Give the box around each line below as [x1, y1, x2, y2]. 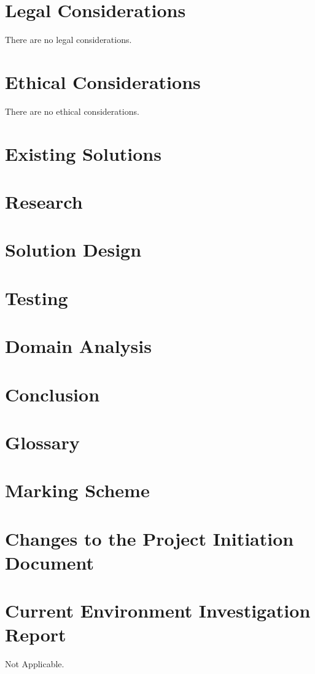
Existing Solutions [5, 141, 161, 166]
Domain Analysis [5, 333, 152, 358]
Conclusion [5, 381, 100, 406]
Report [5, 622, 66, 647]
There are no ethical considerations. [5, 104, 139, 117]
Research [5, 189, 83, 214]
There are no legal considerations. [5, 33, 132, 46]
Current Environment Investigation [5, 598, 311, 623]
